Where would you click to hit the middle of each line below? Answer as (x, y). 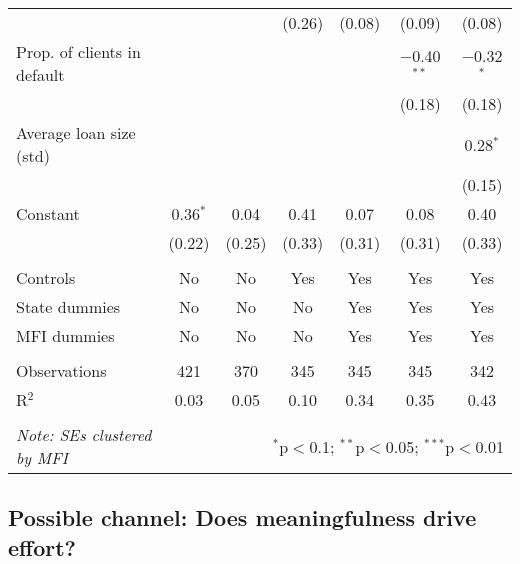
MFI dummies (65, 335)
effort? (42, 546)
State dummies (68, 306)
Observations (61, 370)
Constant (48, 213)
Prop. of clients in (78, 51)
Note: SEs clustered (84, 434)
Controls (46, 277)
